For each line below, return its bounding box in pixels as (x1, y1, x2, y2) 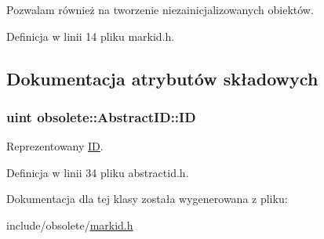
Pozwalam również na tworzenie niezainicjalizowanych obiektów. (6, 2, 314, 17)
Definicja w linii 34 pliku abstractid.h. (6, 164, 189, 180)
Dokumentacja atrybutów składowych (6, 66, 319, 90)
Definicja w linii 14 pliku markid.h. (6, 27, 175, 44)
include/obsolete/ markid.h (6, 216, 133, 233)
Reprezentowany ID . (6, 138, 104, 154)
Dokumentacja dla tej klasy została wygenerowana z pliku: (6, 190, 288, 207)
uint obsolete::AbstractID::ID (6, 107, 196, 126)
